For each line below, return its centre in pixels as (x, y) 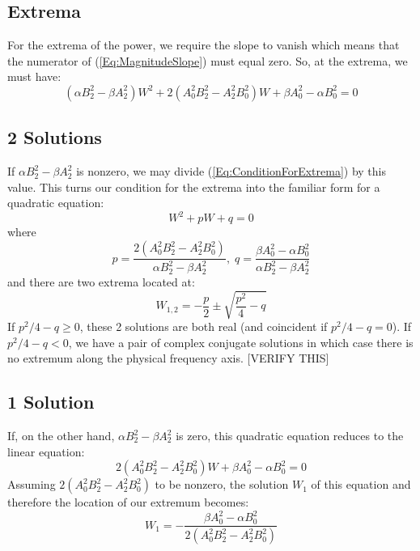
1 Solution (51, 402)
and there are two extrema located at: (101, 281)
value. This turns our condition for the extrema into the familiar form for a (194, 186)
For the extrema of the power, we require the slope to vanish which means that (204, 45)
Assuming (32, 484)
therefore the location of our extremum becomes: (128, 502)
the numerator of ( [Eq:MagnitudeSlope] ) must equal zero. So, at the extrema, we (208, 60)
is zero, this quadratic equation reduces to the (290, 436)
